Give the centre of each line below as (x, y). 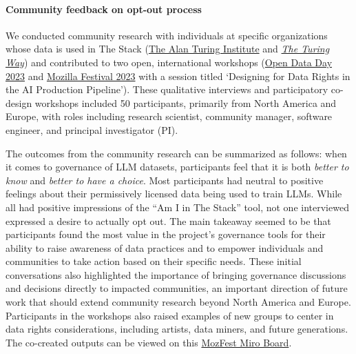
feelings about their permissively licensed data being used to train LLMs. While (174, 194)
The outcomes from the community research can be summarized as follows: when (176, 153)
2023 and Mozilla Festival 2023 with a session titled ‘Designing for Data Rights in (178, 76)
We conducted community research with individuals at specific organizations (167, 35)
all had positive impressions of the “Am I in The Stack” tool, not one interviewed (177, 207)
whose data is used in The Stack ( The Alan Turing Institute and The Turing (168, 49)
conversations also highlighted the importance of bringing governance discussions (176, 274)
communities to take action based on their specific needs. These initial (154, 261)
